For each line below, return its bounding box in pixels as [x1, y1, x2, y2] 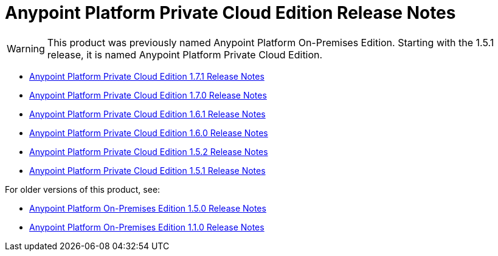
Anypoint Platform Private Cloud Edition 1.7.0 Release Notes [29, 89, 267, 100]
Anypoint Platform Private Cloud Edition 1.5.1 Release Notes [29, 165, 266, 176]
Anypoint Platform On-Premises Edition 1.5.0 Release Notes [29, 202, 266, 213]
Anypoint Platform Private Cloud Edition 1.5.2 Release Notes [29, 146, 268, 157]
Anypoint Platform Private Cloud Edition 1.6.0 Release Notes [29, 127, 268, 138]
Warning [7, 42, 45, 55]
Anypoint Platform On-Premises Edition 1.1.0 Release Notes [29, 221, 265, 232]
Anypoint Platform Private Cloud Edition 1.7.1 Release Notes [29, 71, 265, 81]
